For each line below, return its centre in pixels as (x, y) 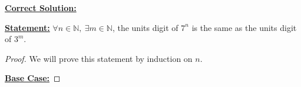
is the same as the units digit (244, 27)
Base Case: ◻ (33, 78)
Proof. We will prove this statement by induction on (99, 58)
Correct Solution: (41, 8)
